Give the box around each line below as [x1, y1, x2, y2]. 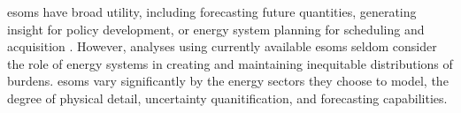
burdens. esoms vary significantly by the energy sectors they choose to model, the [7, 72, 449, 90]
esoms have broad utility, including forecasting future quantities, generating [7, 3, 417, 20]
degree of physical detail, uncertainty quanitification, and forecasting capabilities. [7, 88, 448, 107]
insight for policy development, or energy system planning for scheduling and [7, 19, 425, 38]
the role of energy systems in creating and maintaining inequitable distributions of [7, 54, 453, 72]
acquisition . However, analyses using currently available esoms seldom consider [7, 37, 437, 56]
